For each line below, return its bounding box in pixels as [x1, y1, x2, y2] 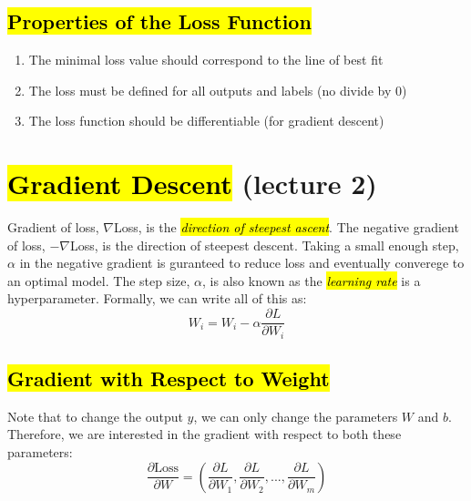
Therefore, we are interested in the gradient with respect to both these [7, 424, 402, 444]
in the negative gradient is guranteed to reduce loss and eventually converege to [19, 253, 465, 272]
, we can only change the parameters [193, 406, 398, 425]
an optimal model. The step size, [7, 271, 190, 290]
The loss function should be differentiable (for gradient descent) [28, 111, 384, 130]
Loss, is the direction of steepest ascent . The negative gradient [113, 218, 459, 237]
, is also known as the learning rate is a [202, 271, 421, 290]
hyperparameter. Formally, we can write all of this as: [7, 289, 307, 308]
